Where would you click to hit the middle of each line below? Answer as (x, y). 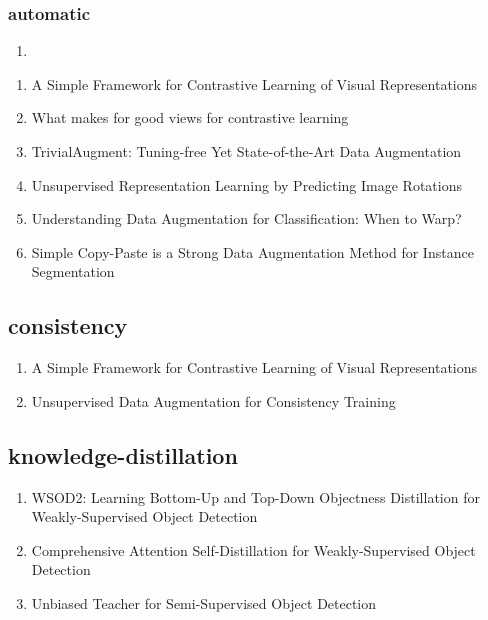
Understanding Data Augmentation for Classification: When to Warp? (246, 218)
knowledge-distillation (123, 454)
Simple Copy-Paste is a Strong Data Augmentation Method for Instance (252, 251)
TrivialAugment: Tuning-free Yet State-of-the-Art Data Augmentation (246, 151)
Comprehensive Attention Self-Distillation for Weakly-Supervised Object (253, 549)
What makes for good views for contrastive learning (190, 117)
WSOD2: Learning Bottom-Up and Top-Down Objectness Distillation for (255, 496)
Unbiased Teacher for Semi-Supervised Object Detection (204, 602)
